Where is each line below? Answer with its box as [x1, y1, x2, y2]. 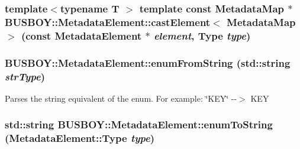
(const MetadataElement [21, 28, 142, 43]
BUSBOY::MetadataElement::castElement [5, 14, 211, 29]
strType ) [5, 69, 45, 83]
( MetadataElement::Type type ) [5, 131, 155, 145]
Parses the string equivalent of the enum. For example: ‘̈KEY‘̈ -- [5, 92, 237, 104]
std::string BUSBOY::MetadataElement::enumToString [5, 117, 273, 132]
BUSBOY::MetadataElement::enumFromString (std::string [5, 55, 291, 70]
